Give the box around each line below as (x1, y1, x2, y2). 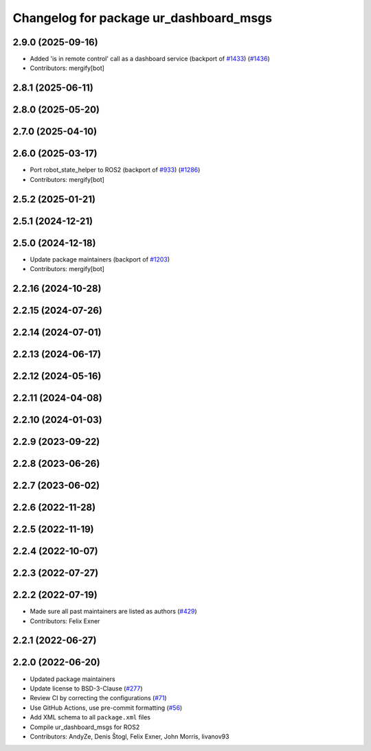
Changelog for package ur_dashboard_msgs (12, 10, 273, 25)
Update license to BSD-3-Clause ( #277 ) (30, 684, 144, 693)
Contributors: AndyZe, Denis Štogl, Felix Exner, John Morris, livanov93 (30, 732, 229, 741)
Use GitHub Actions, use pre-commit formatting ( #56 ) (30, 704, 183, 712)
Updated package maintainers (30, 675, 116, 683)
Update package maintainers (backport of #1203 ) (30, 255, 170, 264)
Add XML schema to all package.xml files (30, 713, 151, 721)
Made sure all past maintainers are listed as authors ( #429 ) (30, 608, 197, 616)
